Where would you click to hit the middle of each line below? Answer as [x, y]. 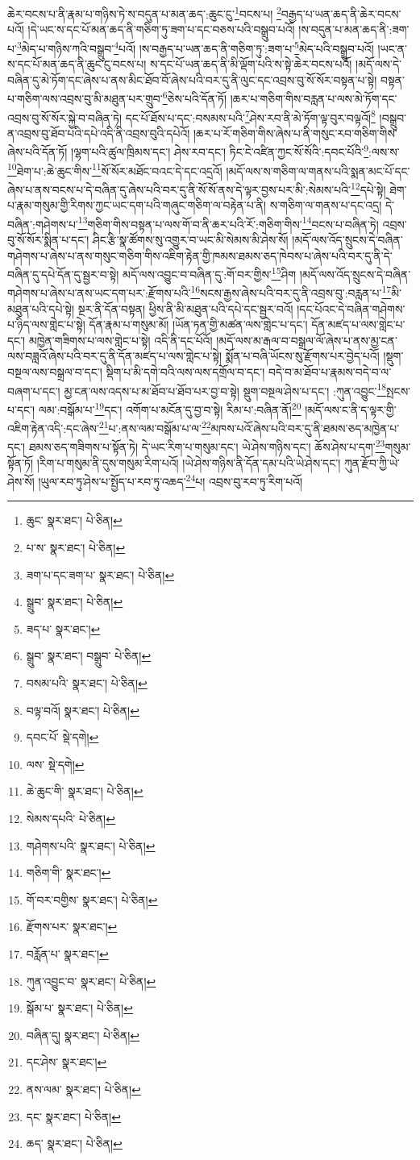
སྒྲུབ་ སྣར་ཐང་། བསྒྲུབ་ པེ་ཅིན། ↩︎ [89, 656]
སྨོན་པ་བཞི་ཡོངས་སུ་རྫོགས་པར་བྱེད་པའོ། [302, 356]
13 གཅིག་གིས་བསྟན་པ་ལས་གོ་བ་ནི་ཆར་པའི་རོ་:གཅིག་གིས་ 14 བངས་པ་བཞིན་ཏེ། [228, 222]
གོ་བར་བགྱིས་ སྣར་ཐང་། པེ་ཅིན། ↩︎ [92, 899]
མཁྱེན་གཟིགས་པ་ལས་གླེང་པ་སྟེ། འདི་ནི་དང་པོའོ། [121, 340]
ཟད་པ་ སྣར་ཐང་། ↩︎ [63, 628]
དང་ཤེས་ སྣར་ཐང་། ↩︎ [67, 1062]
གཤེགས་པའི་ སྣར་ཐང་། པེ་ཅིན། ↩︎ [91, 845]
